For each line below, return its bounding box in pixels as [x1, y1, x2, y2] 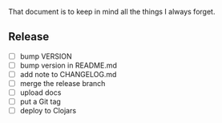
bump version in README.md [19, 60, 118, 70]
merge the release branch [19, 79, 106, 88]
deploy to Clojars [19, 106, 77, 116]
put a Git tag [19, 96, 62, 107]
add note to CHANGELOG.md [19, 69, 117, 79]
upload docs [19, 88, 62, 97]
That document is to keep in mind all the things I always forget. [8, 7, 216, 16]
